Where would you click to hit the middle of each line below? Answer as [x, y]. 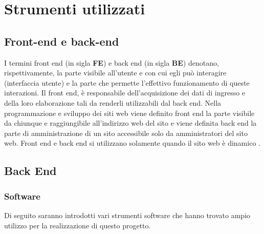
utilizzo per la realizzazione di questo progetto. [78, 225]
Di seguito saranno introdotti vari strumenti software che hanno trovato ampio [127, 215]
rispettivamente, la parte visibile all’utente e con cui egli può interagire [115, 73]
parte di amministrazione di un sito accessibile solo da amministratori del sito [126, 133]
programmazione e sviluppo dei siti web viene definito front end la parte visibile [129, 113]
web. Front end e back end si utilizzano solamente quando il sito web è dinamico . [132, 143]
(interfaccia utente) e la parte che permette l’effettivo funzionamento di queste [127, 82]
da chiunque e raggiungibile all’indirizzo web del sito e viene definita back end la [130, 123]
